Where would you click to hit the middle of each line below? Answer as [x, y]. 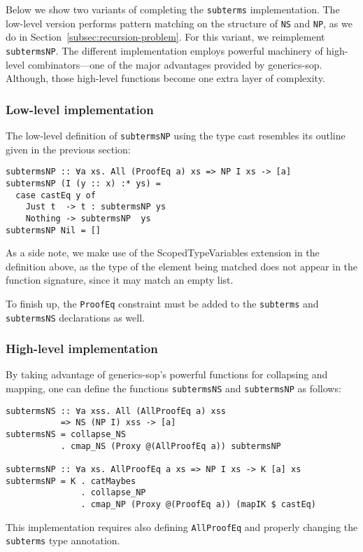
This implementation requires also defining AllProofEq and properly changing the [182, 526]
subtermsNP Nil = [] [54, 230]
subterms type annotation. [63, 540]
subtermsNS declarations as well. [75, 317]
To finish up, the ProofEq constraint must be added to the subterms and [162, 303]
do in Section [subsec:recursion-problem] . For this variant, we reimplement [165, 37]
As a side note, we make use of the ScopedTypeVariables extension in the [163, 253]
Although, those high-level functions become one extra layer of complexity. [165, 78]
